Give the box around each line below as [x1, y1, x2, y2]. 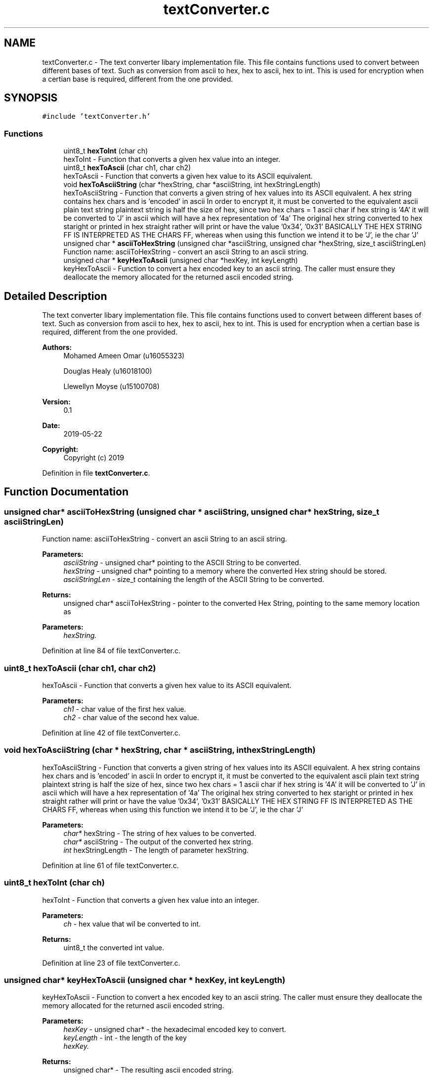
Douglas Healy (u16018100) [63, 367, 152, 376]
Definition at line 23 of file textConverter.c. [42, 958, 180, 967]
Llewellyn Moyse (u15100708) [63, 382, 160, 391]
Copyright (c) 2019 [63, 453, 124, 462]
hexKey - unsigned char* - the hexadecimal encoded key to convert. [63, 1025, 286, 1034]
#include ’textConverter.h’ [42, 112, 151, 121]
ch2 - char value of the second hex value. [63, 713, 199, 722]
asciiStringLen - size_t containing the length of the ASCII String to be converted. [63, 575, 324, 584]
